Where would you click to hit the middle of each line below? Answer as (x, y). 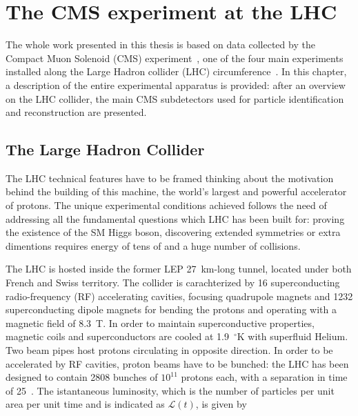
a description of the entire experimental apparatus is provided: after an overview (176, 85)
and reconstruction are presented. (76, 112)
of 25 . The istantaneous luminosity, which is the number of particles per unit (170, 390)
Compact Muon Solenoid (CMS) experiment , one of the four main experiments (175, 58)
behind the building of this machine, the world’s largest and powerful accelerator (176, 191)
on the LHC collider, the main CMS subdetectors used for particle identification (175, 98)
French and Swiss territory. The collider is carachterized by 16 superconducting (173, 283)
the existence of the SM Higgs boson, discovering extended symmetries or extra (173, 232)
